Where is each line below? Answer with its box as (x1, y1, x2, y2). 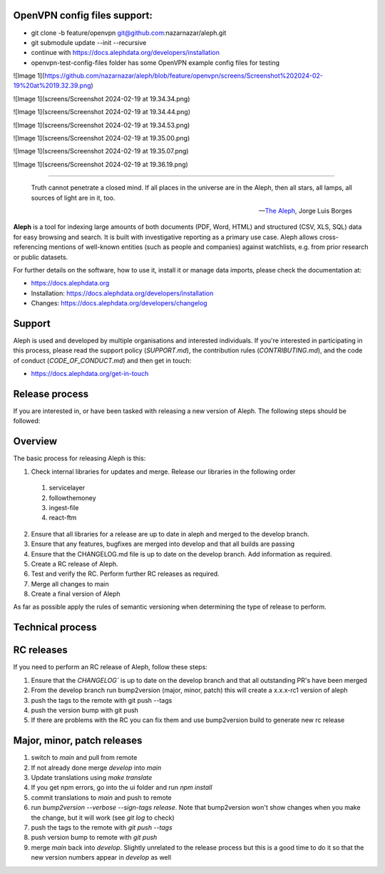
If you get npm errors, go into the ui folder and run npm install (31, 783, 212, 792)
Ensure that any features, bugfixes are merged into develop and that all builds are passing (31, 539, 295, 549)
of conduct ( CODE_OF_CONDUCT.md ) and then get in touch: (13, 356, 192, 365)
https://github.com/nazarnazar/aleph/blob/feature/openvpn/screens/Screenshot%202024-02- (43, 71, 324, 80)
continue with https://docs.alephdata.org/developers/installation (31, 49, 220, 57)
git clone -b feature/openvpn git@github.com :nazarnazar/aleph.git (31, 29, 227, 37)
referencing (13, 243, 48, 251)
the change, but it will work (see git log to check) (31, 813, 175, 822)
